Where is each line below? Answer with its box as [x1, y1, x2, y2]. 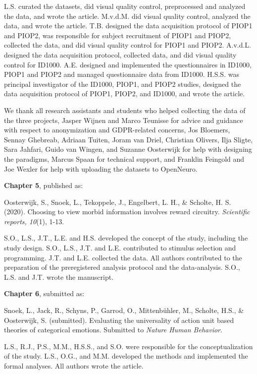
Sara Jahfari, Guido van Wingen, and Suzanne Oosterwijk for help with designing [4, 144, 252, 154]
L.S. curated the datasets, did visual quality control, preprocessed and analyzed [4, 1, 246, 11]
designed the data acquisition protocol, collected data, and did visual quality [4, 49, 237, 60]
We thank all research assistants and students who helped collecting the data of [4, 105, 246, 115]
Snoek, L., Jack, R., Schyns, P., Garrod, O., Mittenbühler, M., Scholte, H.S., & [4, 305, 244, 315]
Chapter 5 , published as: [4, 180, 83, 190]
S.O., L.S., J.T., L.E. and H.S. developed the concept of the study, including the [4, 233, 248, 243]
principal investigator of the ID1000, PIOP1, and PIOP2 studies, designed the [4, 78, 241, 89]
